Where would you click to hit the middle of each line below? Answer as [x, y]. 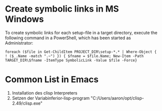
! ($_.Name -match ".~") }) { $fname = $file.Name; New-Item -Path [74, 56]
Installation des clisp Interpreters [44, 93]
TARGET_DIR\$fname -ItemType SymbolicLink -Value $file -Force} [71, 60]
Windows [24, 19]
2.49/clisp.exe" [27, 103]
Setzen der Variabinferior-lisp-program [51, 98]
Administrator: [19, 43]
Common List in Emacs [52, 80]
